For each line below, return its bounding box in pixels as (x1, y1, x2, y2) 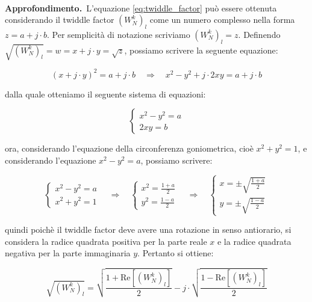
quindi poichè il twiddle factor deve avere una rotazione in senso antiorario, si (5, 223, 292, 236)
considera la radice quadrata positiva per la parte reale (5, 235, 207, 247)
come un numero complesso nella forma (149, 13, 295, 26)
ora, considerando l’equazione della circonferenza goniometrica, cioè (5, 142, 254, 155)
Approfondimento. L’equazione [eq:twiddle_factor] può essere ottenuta (5, 1, 277, 14)
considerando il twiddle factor (5, 13, 114, 26)
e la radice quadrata (217, 235, 292, 247)
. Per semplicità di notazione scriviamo (47, 28, 190, 40)
